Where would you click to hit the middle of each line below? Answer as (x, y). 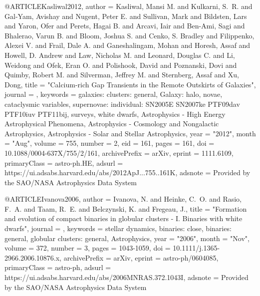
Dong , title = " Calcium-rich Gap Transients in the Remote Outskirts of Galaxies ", (130, 84)
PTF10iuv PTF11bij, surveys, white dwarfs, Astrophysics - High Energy (115, 114)
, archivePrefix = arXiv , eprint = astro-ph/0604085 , (139, 257)
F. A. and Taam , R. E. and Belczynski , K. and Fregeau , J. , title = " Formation (126, 208)
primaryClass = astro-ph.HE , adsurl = (64, 162)
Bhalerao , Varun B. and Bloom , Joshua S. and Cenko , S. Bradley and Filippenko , (130, 35)
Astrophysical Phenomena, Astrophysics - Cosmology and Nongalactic (112, 124)
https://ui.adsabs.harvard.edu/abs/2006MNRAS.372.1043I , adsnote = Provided (127, 277)
